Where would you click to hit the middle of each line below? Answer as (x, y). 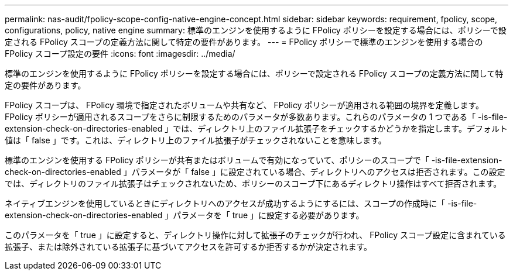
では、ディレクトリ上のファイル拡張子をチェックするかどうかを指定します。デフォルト (340, 128)
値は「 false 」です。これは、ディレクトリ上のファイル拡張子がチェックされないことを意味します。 (196, 140)
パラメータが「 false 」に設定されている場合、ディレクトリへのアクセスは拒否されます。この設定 (318, 172)
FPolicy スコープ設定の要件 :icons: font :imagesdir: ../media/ (120, 54)
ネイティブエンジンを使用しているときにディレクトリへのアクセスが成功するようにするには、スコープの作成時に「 (225, 203)
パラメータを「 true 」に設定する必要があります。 (269, 215)
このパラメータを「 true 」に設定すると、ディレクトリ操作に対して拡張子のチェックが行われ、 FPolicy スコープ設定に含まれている (255, 235)
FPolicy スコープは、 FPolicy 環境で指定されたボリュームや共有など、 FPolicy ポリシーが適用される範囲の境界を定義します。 (244, 105)
